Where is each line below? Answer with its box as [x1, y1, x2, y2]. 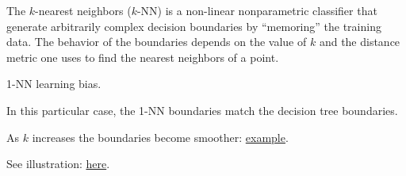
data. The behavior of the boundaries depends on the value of [6, 33, 307, 50]
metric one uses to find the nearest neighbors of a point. [6, 48, 279, 65]
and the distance [319, 33, 400, 50]
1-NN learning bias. [6, 75, 101, 92]
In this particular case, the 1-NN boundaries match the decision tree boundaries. [6, 101, 398, 118]
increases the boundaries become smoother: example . [32, 128, 289, 145]
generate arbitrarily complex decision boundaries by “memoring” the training [6, 17, 381, 34]
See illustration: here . [6, 155, 110, 172]
